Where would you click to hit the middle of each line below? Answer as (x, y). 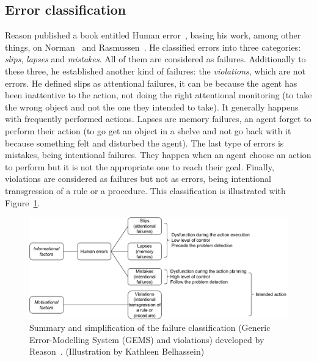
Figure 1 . (23, 202)
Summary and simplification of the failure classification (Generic (150, 328)
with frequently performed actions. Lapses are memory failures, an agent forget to (158, 119)
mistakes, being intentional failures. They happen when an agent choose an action (158, 155)
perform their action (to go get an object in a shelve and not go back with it (148, 130)
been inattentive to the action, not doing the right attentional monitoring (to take (158, 95)
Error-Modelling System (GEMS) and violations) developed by (147, 339)
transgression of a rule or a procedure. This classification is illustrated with (145, 190)
